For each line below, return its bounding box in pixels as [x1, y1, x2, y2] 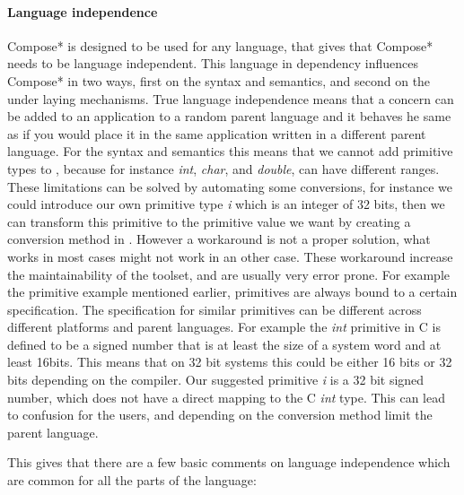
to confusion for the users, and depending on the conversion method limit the [7, 405, 433, 424]
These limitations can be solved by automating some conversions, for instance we [7, 177, 453, 195]
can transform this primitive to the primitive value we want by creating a [7, 212, 411, 230]
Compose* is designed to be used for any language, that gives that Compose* [7, 36, 433, 55]
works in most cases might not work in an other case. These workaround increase [7, 247, 453, 265]
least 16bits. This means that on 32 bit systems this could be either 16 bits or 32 [7, 352, 452, 371]
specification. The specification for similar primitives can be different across [7, 300, 422, 318]
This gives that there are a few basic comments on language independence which [7, 453, 451, 472]
